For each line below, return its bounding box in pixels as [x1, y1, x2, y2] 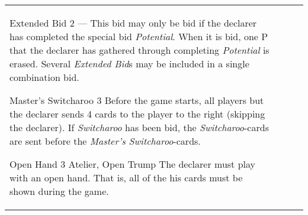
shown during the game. [9, 184, 109, 198]
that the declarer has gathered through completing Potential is [9, 43, 269, 57]
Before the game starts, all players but [104, 93, 264, 107]
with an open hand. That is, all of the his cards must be [9, 171, 243, 184]
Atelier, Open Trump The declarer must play [68, 157, 255, 171]
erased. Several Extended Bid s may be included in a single [9, 57, 249, 70]
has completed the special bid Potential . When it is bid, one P [9, 30, 268, 43]
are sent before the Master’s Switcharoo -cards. [9, 134, 201, 148]
